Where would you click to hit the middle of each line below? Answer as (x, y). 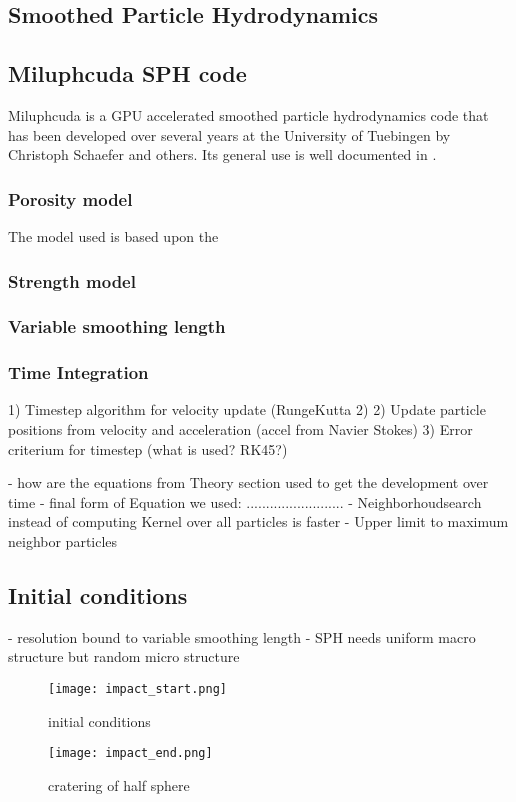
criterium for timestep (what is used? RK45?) (148, 448)
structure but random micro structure (124, 656)
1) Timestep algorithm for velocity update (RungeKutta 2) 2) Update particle (247, 409)
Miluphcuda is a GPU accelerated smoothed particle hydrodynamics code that (248, 114)
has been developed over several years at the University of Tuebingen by (229, 134)
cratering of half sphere (119, 784)
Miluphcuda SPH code (127, 73)
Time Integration (78, 372)
